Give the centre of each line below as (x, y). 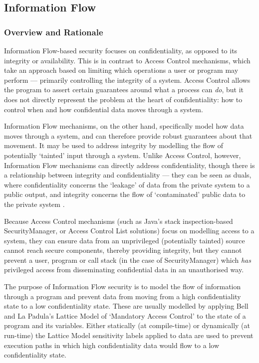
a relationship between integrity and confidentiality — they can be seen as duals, (128, 175)
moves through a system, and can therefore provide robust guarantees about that (128, 135)
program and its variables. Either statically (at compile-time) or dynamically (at (127, 325)
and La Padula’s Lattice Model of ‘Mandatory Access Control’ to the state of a (125, 315)
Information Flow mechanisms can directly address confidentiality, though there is (129, 165)
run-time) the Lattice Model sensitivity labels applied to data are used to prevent (129, 335)
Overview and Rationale (54, 32)
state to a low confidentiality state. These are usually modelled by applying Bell (126, 306)
